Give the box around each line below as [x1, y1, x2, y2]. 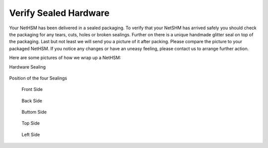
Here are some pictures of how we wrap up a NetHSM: [9, 55, 121, 61]
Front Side [21, 86, 43, 92]
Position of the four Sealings [9, 75, 67, 81]
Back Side [21, 97, 42, 104]
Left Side [21, 132, 40, 138]
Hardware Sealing [9, 64, 46, 70]
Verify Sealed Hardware [9, 7, 110, 18]
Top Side [21, 120, 40, 126]
